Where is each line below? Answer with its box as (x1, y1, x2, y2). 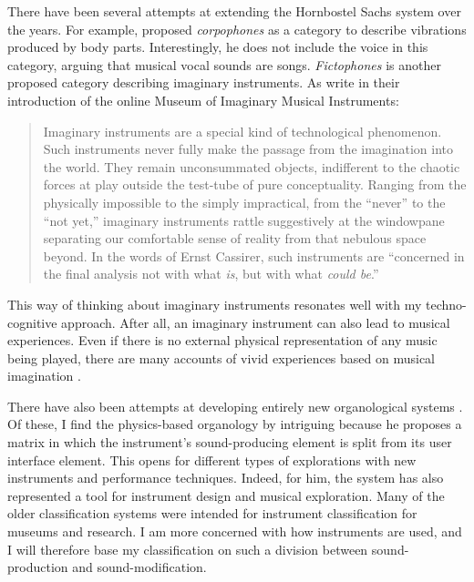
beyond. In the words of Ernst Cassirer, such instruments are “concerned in (43, 246, 465, 265)
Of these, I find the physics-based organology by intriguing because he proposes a (7, 414, 462, 434)
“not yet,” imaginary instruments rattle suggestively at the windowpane (43, 210, 445, 230)
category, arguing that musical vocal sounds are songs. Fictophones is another (7, 55, 441, 74)
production (7, 557, 68, 577)
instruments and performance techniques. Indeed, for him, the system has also (7, 468, 444, 487)
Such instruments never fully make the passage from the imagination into (43, 139, 453, 158)
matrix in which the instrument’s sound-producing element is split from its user (7, 433, 452, 452)
